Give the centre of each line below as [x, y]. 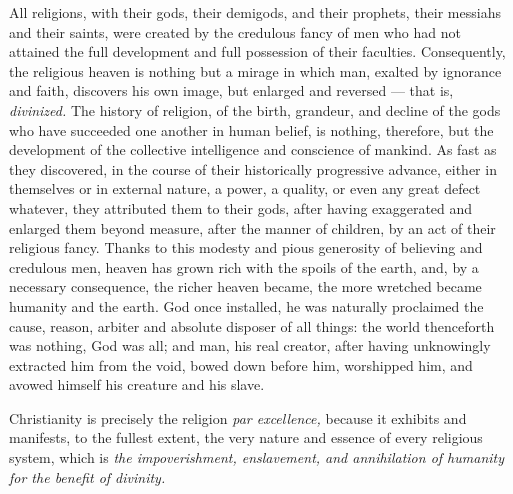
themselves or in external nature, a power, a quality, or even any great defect [245, 188]
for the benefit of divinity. [87, 476]
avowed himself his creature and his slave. [137, 384]
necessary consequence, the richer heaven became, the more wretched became [245, 286]
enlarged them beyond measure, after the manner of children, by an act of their [252, 227]
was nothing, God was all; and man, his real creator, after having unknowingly [250, 345]
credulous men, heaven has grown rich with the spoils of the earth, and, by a [244, 266]
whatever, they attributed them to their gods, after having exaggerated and [241, 207]
